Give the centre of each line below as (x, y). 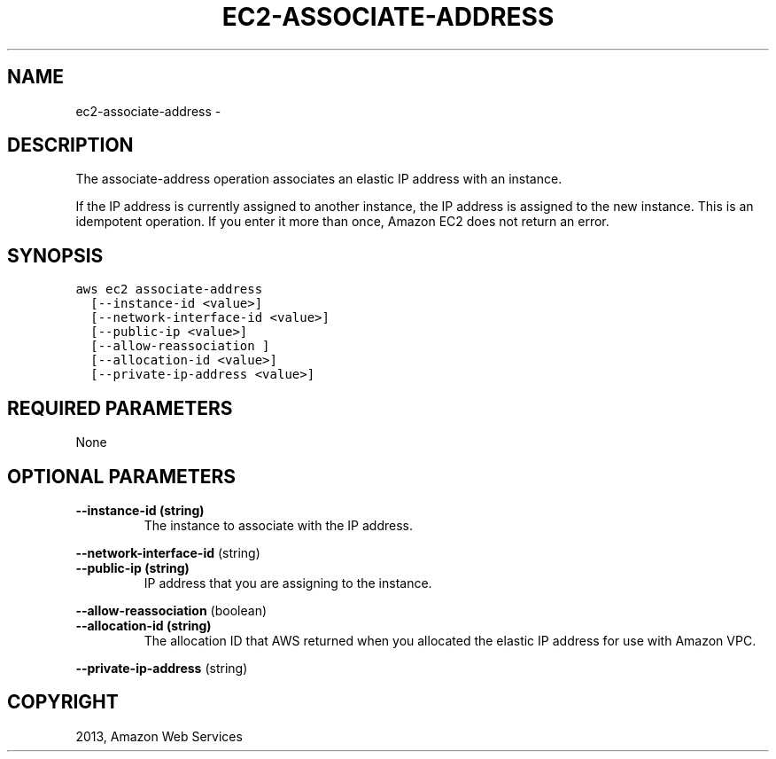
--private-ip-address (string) (162, 668)
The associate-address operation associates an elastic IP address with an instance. (319, 179)
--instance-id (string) (140, 510)
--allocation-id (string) (144, 625)
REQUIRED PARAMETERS (120, 408)
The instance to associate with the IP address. (279, 525)
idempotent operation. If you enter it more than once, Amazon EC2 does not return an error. (342, 222)
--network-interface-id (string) (168, 552)
